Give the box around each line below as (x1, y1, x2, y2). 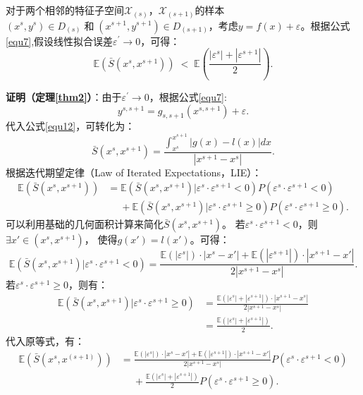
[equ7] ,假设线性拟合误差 (6, 33, 113, 48)
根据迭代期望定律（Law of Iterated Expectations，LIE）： (6, 164, 262, 179)
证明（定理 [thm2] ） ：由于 (6, 90, 122, 104)
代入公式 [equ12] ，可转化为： (6, 119, 135, 133)
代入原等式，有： (6, 333, 85, 348)
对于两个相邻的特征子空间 (6, 3, 124, 17)
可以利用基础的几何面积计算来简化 (6, 217, 164, 231)
